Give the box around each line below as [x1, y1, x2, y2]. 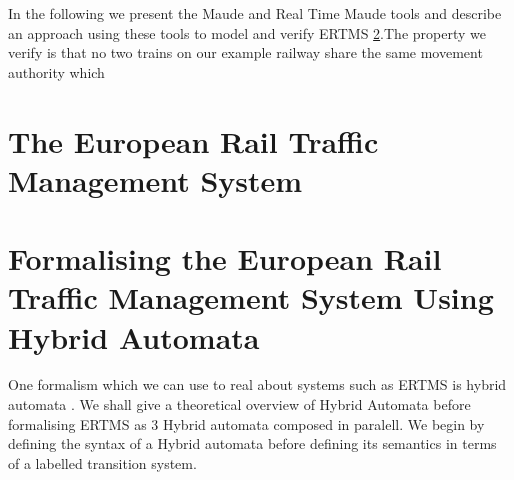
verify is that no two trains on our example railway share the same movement [8, 42, 483, 63]
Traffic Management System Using [8, 277, 494, 318]
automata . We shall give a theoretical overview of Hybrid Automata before [8, 394, 471, 415]
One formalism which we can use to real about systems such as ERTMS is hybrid [8, 374, 507, 395]
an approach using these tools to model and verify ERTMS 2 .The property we [8, 22, 486, 43]
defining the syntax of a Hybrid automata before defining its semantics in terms [8, 433, 497, 454]
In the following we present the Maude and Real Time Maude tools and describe [8, 3, 502, 23]
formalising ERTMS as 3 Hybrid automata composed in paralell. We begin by [8, 413, 485, 434]
